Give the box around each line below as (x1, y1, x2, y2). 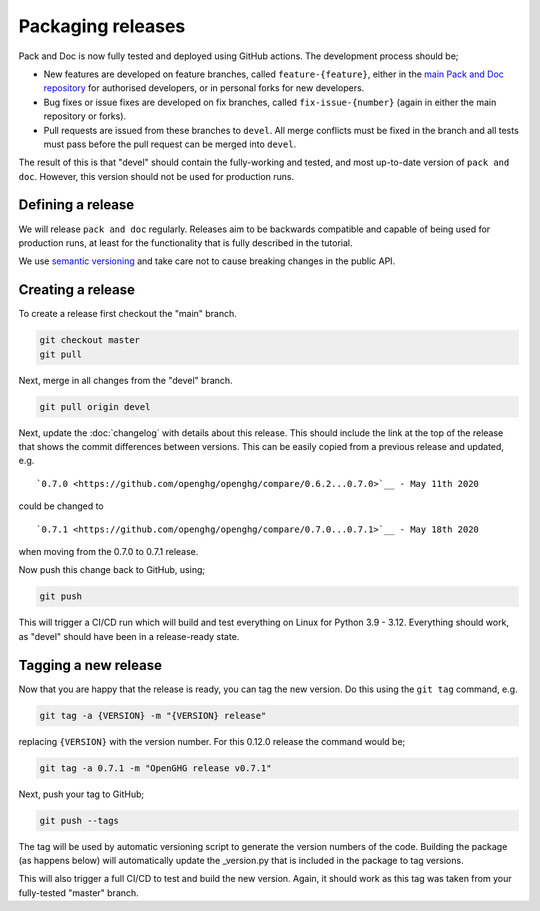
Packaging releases (18, 15, 186, 37)
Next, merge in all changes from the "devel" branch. (18, 374, 234, 386)
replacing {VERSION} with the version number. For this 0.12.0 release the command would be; (18, 735, 406, 747)
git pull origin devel (39, 401, 151, 412)
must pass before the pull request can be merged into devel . (43, 138, 297, 150)
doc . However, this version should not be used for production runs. (18, 170, 295, 182)
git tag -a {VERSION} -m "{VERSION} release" (39, 710, 267, 721)
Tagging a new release (18, 656, 162, 674)
